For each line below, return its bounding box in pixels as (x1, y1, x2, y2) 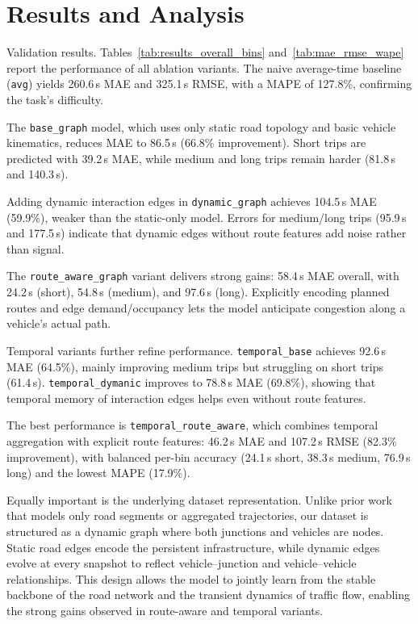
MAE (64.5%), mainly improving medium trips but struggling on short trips (6, 358, 384, 375)
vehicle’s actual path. (6, 315, 111, 332)
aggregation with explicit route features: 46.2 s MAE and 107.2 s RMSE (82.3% (6, 433, 397, 450)
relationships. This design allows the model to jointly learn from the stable (6, 570, 376, 587)
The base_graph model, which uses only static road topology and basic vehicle (6, 118, 396, 135)
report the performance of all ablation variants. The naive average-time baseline (6, 59, 402, 76)
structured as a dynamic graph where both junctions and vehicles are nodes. (6, 523, 384, 539)
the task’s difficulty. (6, 90, 103, 107)
